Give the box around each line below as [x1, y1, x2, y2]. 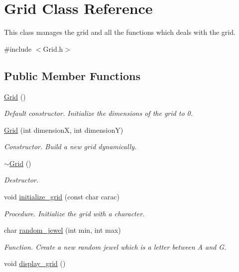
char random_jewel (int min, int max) [4, 225, 121, 235]
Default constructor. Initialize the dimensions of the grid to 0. [4, 108, 193, 118]
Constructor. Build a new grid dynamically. [4, 141, 137, 152]
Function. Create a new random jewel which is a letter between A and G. [4, 241, 227, 252]
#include [4, 43, 32, 54]
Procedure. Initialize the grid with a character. [4, 208, 145, 218]
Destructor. [4, 175, 39, 185]
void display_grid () [4, 258, 66, 269]
